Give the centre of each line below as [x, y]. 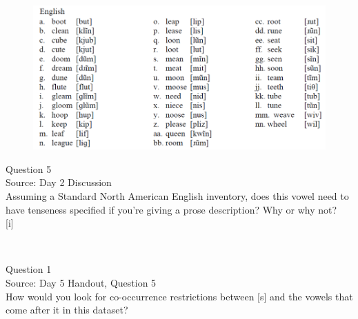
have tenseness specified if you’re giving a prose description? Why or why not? [171, 209]
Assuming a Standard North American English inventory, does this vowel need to [177, 195]
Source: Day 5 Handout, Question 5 [81, 282]
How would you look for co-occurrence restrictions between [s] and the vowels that [179, 296]
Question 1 [29, 269]
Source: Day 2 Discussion [59, 182]
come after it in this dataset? [67, 310]
